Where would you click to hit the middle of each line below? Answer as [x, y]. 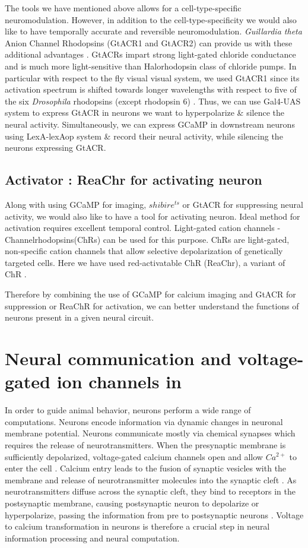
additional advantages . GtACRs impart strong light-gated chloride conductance [150, 54]
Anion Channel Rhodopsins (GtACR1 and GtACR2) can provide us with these [149, 42]
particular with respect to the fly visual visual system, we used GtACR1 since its [152, 77]
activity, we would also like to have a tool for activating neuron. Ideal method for [153, 216]
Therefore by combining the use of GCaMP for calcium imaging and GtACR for [150, 294]
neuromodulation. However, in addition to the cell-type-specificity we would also [151, 19]
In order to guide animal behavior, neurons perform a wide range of [128, 410]
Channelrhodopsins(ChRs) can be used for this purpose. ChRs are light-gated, [147, 239]
